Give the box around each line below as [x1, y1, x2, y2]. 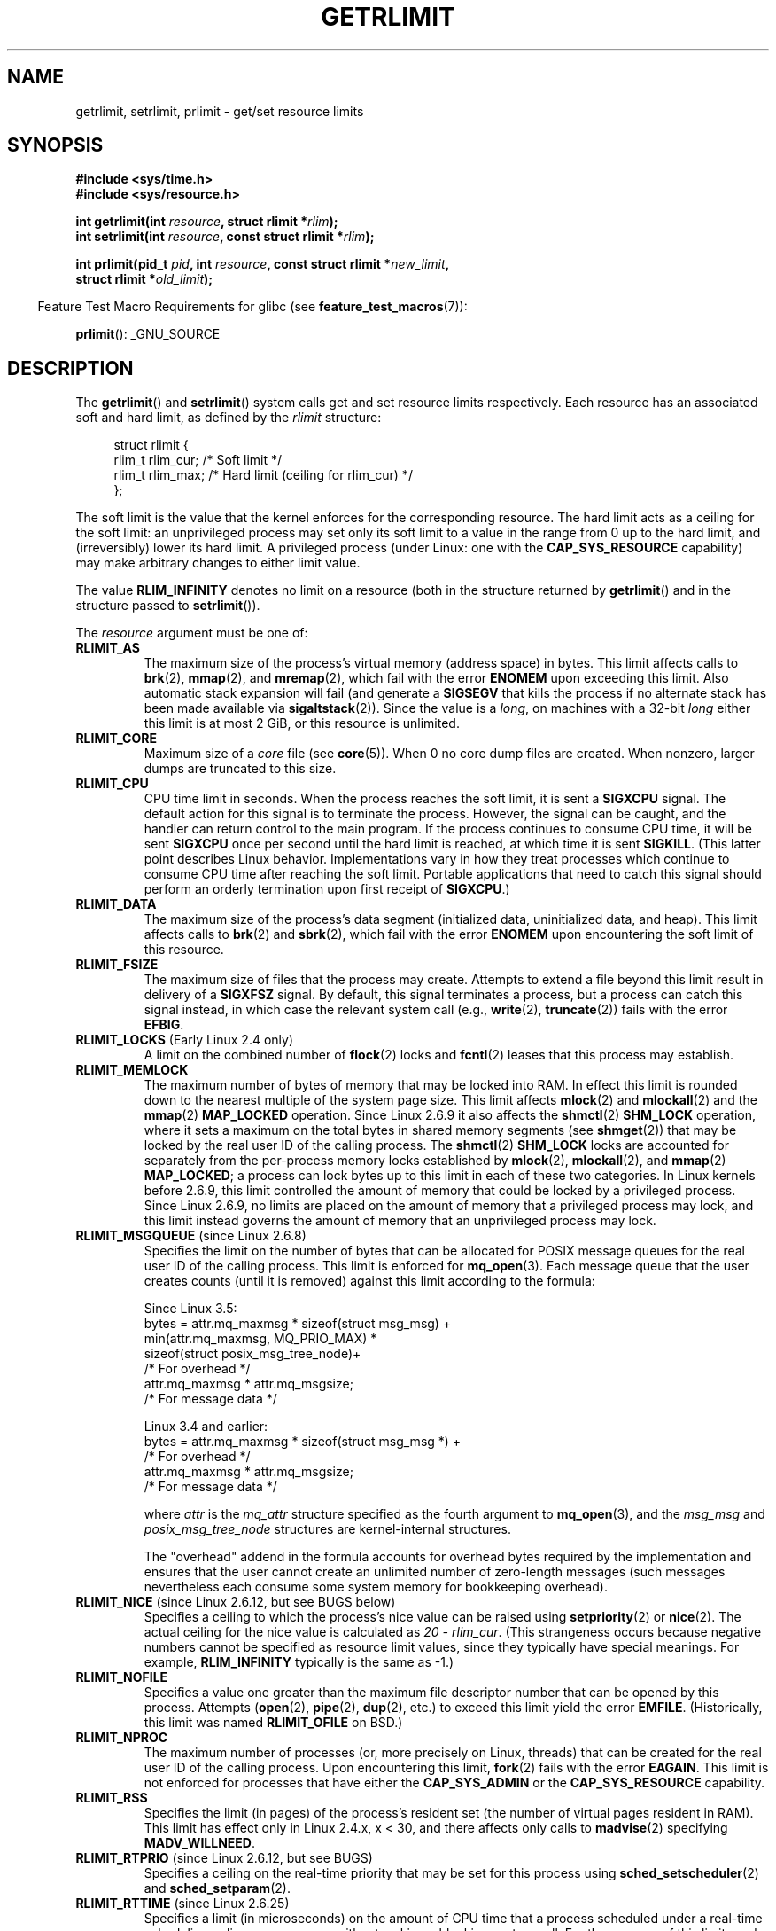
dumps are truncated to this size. [144, 761, 337, 777]
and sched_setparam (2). [144, 1880, 291, 1896]
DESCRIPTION [7, 356, 134, 379]
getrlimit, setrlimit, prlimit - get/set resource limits [75, 103, 364, 119]
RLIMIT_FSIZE [75, 957, 159, 973]
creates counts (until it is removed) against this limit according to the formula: [144, 1273, 595, 1289]
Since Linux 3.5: [144, 1301, 237, 1317]
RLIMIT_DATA [75, 896, 157, 912]
